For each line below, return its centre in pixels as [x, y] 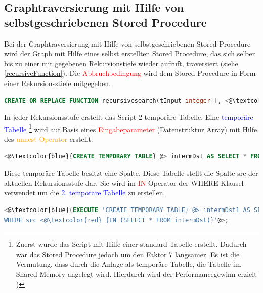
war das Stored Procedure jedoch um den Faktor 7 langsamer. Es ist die [128, 254]
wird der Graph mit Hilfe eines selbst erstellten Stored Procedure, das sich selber [130, 53]
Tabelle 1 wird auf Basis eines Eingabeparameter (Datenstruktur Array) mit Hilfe [131, 128]
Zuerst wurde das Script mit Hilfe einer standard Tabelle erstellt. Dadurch [131, 244]
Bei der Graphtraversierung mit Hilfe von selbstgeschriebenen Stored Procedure [127, 43]
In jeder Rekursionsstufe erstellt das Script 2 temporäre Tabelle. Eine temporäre [129, 117]
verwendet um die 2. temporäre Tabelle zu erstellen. [85, 193]
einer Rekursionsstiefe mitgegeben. [57, 83]
